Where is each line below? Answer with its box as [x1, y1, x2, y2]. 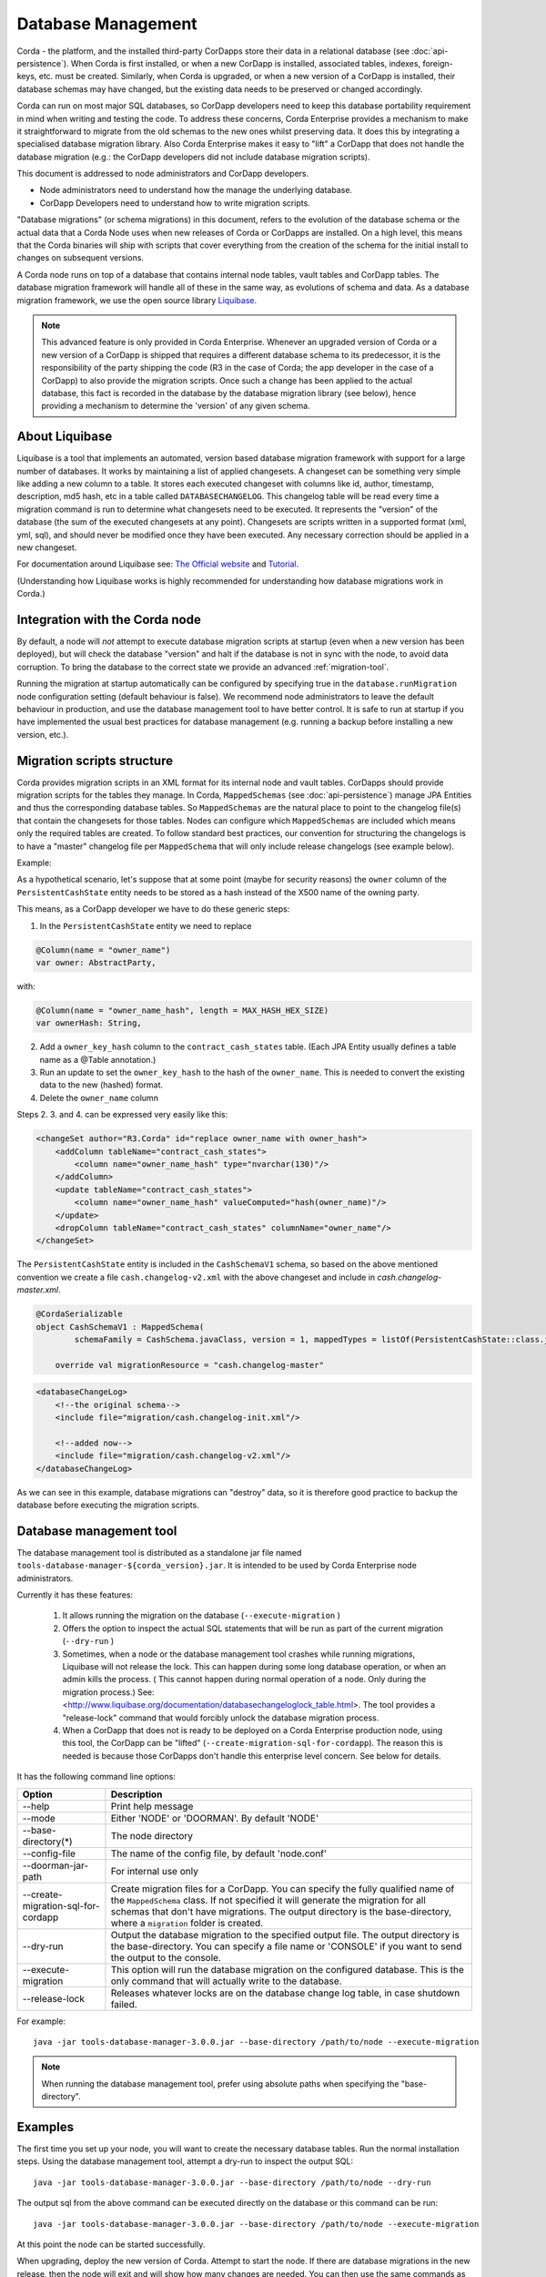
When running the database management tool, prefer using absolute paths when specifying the [41, 2078, 399, 2089]
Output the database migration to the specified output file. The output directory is [110, 1928, 460, 1941]
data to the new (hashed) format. [39, 1079, 164, 1090]
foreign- [422, 57, 454, 68]
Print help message [110, 1800, 194, 1812]
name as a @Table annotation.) [39, 1054, 157, 1065]
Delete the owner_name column [39, 1092, 159, 1103]
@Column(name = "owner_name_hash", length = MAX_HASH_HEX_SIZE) [35, 1005, 329, 1016]
